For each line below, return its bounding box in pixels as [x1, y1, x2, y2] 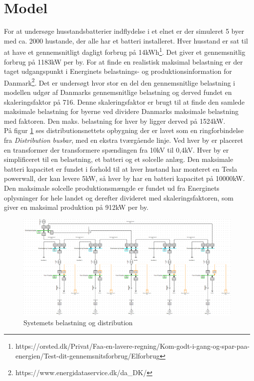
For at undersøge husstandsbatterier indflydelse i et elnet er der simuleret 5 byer [4, 26, 244, 36]
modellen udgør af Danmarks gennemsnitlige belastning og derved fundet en [4, 87, 232, 97]
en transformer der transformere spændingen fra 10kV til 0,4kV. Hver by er [4, 144, 229, 155]
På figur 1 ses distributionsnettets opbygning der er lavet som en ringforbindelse [4, 125, 244, 135]
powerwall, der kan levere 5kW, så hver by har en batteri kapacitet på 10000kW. [4, 173, 245, 183]
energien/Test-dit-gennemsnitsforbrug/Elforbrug [15, 351, 160, 360]
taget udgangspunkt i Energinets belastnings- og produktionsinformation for [4, 66, 232, 76]
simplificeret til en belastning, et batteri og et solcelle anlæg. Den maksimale [4, 154, 233, 164]
